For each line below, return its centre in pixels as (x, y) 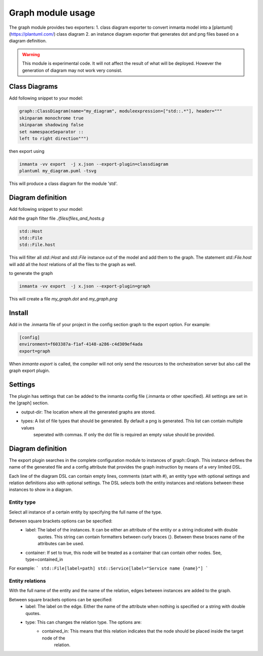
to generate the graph (31, 273)
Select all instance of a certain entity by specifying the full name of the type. (86, 512)
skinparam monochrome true (51, 118)
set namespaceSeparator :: (51, 132)
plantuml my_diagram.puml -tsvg (58, 171)
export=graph (35, 351)
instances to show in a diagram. (41, 490)
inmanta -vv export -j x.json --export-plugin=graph (85, 286)
